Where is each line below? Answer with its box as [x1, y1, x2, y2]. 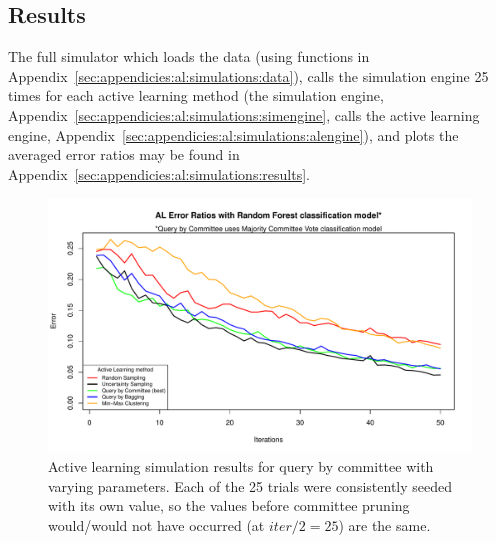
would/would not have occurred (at [48, 514, 265, 535]
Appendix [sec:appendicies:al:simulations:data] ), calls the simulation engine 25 [8, 65, 489, 86]
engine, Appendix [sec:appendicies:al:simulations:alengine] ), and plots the [8, 124, 459, 145]
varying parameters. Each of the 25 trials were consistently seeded [48, 475, 453, 496]
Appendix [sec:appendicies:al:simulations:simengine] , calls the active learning [8, 104, 480, 125]
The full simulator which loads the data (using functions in [8, 46, 370, 67]
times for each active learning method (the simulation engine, [8, 85, 384, 106]
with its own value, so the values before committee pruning [48, 495, 410, 516]
